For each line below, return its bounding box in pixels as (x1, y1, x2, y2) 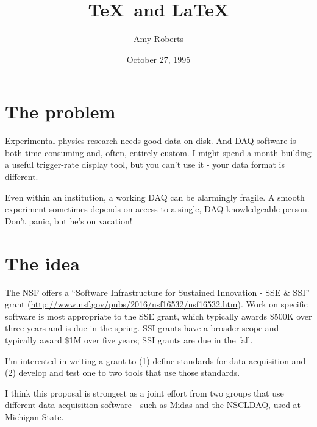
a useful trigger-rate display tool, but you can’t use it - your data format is (5, 158, 285, 171)
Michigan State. (5, 410, 64, 423)
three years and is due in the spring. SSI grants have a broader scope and (5, 321, 279, 334)
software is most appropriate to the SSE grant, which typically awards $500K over (5, 309, 312, 322)
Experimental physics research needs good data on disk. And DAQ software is (5, 134, 296, 147)
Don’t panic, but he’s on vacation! (5, 214, 132, 227)
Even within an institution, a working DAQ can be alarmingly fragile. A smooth (5, 190, 305, 203)
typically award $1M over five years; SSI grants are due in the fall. (5, 333, 253, 346)
